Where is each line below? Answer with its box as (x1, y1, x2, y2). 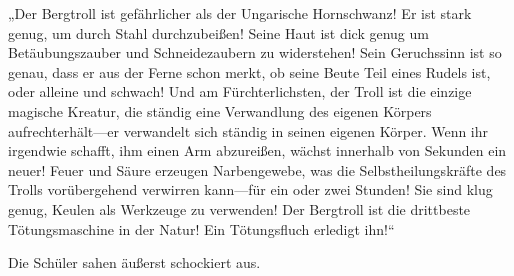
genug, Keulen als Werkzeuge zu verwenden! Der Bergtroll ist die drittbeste (8, 198, 471, 219)
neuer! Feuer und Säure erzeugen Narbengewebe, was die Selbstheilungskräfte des (8, 159, 507, 180)
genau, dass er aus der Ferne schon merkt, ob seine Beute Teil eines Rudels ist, (8, 61, 491, 82)
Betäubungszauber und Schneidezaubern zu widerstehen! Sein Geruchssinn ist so (8, 42, 502, 63)
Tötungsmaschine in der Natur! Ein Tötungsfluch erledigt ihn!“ (8, 218, 395, 239)
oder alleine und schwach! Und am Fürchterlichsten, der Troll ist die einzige (8, 81, 472, 102)
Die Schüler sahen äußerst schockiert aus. (8, 252, 261, 273)
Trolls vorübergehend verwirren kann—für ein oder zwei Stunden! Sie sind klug (8, 179, 493, 200)
